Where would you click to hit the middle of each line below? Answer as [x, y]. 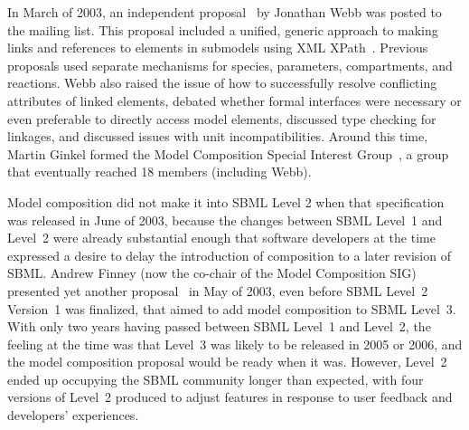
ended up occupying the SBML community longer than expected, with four [216, 379]
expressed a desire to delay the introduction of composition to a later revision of [229, 255]
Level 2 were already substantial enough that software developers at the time [221, 238]
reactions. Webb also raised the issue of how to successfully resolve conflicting [222, 83]
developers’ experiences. [73, 415]
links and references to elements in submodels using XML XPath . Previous [218, 48]
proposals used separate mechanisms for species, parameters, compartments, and [230, 65]
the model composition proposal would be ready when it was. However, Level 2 [227, 362]
